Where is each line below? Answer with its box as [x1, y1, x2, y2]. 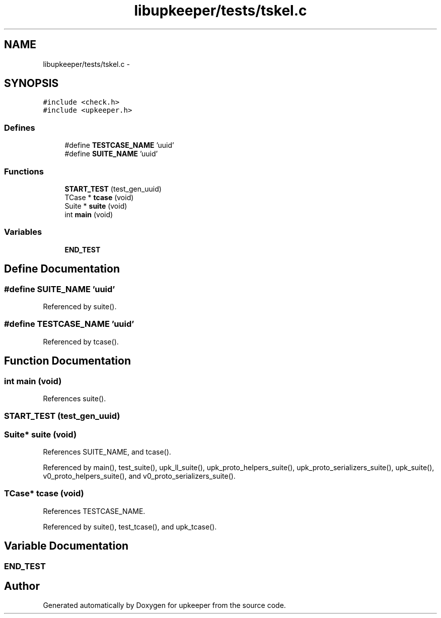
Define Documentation [4, 262, 120, 276]
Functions [4, 166, 44, 176]
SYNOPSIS [4, 77, 59, 90]
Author [4, 580, 40, 593]
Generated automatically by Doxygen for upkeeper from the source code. [43, 601, 286, 610]
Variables [4, 227, 42, 237]
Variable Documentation [4, 540, 129, 553]
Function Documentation [4, 355, 131, 368]
